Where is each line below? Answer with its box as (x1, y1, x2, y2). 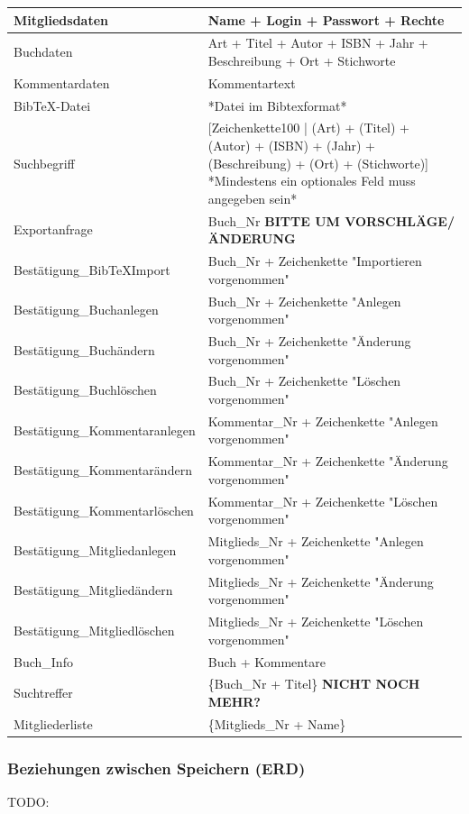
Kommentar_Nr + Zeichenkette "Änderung (207, 452, 448, 471)
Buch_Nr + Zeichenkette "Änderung (207, 332, 411, 350)
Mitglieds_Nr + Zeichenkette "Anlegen (207, 532, 424, 551)
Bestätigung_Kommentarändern (14, 461, 192, 480)
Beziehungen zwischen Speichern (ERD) (7, 756, 306, 779)
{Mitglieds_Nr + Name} (207, 714, 346, 733)
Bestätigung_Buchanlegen (14, 300, 159, 319)
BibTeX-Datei (14, 96, 91, 114)
